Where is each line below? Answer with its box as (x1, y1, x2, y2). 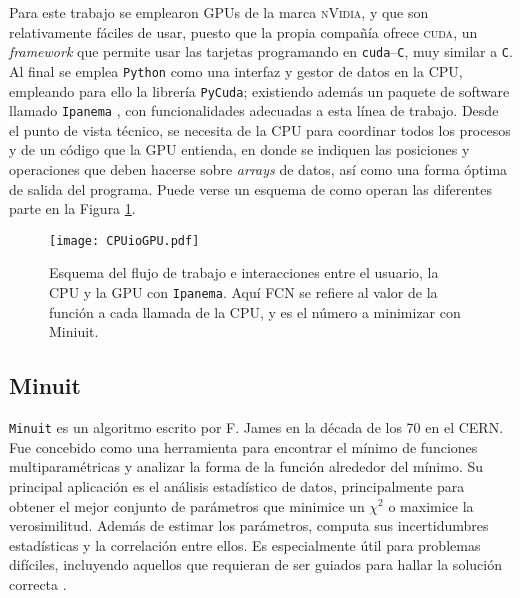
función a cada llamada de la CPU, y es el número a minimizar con (49, 301, 461, 322)
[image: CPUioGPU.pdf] (49, 233, 200, 248)
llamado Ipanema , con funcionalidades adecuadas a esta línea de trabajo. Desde (9, 100, 499, 121)
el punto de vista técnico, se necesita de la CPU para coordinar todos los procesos (9, 119, 511, 140)
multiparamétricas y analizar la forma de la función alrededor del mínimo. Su (9, 456, 484, 477)
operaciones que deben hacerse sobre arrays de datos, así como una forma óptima (9, 159, 508, 179)
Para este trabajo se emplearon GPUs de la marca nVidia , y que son (9, 2, 429, 22)
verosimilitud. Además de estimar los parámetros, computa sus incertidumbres (9, 515, 489, 536)
